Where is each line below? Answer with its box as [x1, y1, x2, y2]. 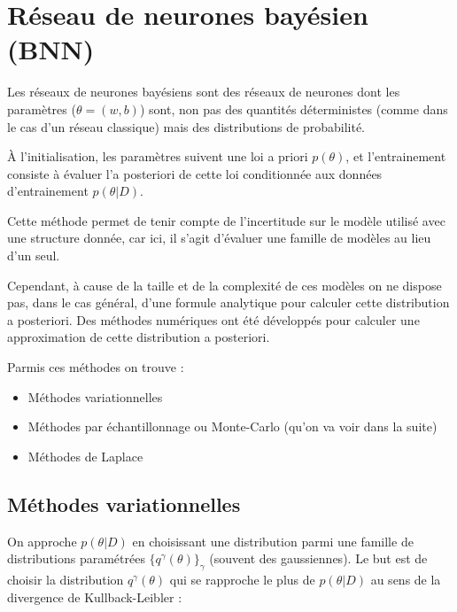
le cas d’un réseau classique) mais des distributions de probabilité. [7, 117, 366, 136]
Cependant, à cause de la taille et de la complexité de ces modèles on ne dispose [7, 275, 442, 294]
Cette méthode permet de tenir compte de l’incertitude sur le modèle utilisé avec [7, 211, 445, 229]
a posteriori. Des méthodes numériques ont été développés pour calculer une [7, 310, 420, 329]
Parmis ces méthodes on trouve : [7, 358, 184, 376]
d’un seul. [7, 246, 60, 265]
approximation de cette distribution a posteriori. [7, 328, 270, 346]
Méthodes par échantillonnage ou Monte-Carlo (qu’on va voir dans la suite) [27, 417, 438, 436]
